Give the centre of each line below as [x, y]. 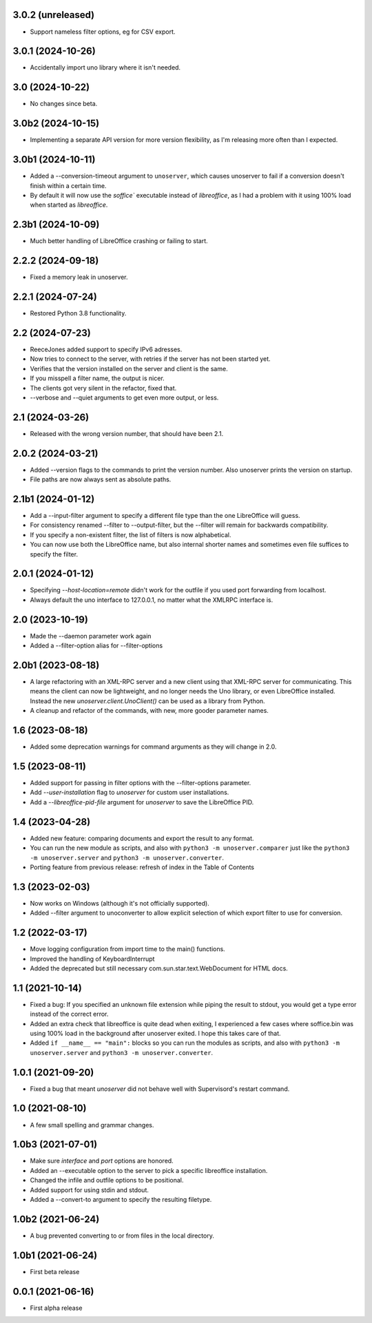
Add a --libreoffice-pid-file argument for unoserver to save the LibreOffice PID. [142, 802]
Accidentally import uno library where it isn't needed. [105, 67]
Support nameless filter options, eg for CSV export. [103, 32]
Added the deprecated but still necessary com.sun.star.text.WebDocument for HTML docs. [159, 968]
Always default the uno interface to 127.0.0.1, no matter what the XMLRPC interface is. [152, 600]
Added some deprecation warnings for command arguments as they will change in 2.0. [153, 747]
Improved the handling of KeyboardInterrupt [92, 959]
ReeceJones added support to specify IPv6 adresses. [106, 349]
